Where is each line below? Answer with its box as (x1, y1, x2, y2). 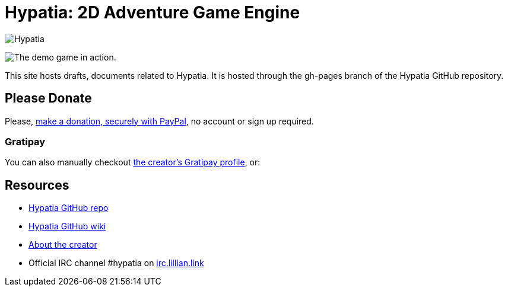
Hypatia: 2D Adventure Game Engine (5, 2, 300, 23)
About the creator (28, 239, 97, 250)
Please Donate (5, 91, 92, 106)
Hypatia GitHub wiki (28, 221, 106, 232)
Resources (5, 177, 69, 193)
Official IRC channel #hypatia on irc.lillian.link (28, 258, 204, 268)
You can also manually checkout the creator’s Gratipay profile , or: (5, 157, 261, 168)
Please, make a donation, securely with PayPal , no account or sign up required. (5, 116, 314, 126)
